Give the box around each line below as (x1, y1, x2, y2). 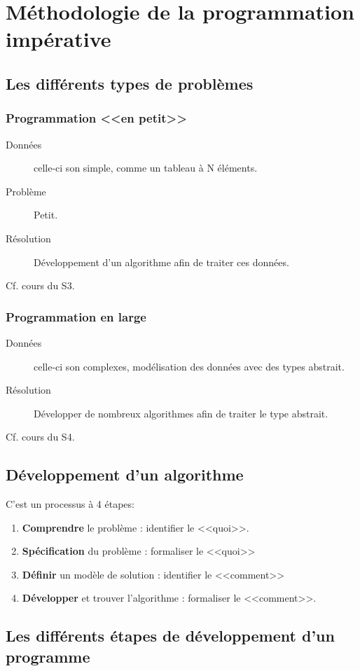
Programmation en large (6, 307, 146, 325)
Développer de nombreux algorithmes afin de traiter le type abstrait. (34, 406, 328, 420)
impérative (6, 25, 111, 53)
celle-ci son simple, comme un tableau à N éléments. (34, 160, 258, 175)
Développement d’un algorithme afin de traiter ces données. (34, 254, 289, 269)
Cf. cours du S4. (6, 429, 75, 444)
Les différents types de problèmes (6, 72, 254, 94)
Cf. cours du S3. (6, 278, 75, 293)
